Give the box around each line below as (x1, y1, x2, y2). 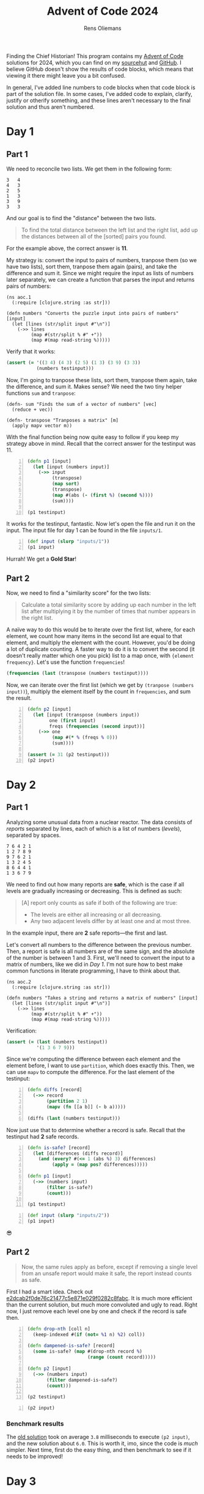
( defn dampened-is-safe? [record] (27, 1343, 115, 1349)
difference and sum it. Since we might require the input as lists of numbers (6, 269, 194, 276)
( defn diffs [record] (27, 1087, 82, 1093)
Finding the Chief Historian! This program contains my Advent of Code (6, 52, 184, 59)
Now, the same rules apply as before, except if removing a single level (21, 1263, 198, 1270)
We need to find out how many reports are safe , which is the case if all (6, 880, 184, 888)
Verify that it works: (6, 347, 56, 355)
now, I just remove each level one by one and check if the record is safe (6, 1307, 187, 1315)
